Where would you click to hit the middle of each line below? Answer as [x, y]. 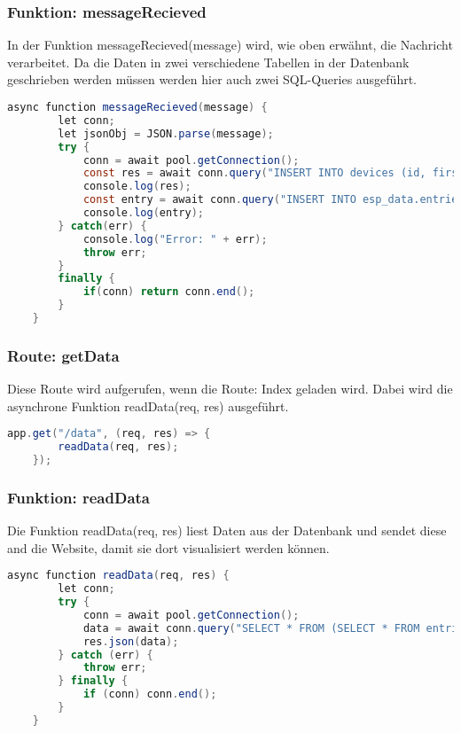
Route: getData [63, 355]
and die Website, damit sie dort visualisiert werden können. [168, 547]
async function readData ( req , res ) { [118, 576]
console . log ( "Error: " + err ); [175, 239]
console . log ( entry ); [143, 213]
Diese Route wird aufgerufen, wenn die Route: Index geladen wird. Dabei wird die [230, 389]
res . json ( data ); [131, 641]
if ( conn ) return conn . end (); [169, 292]
